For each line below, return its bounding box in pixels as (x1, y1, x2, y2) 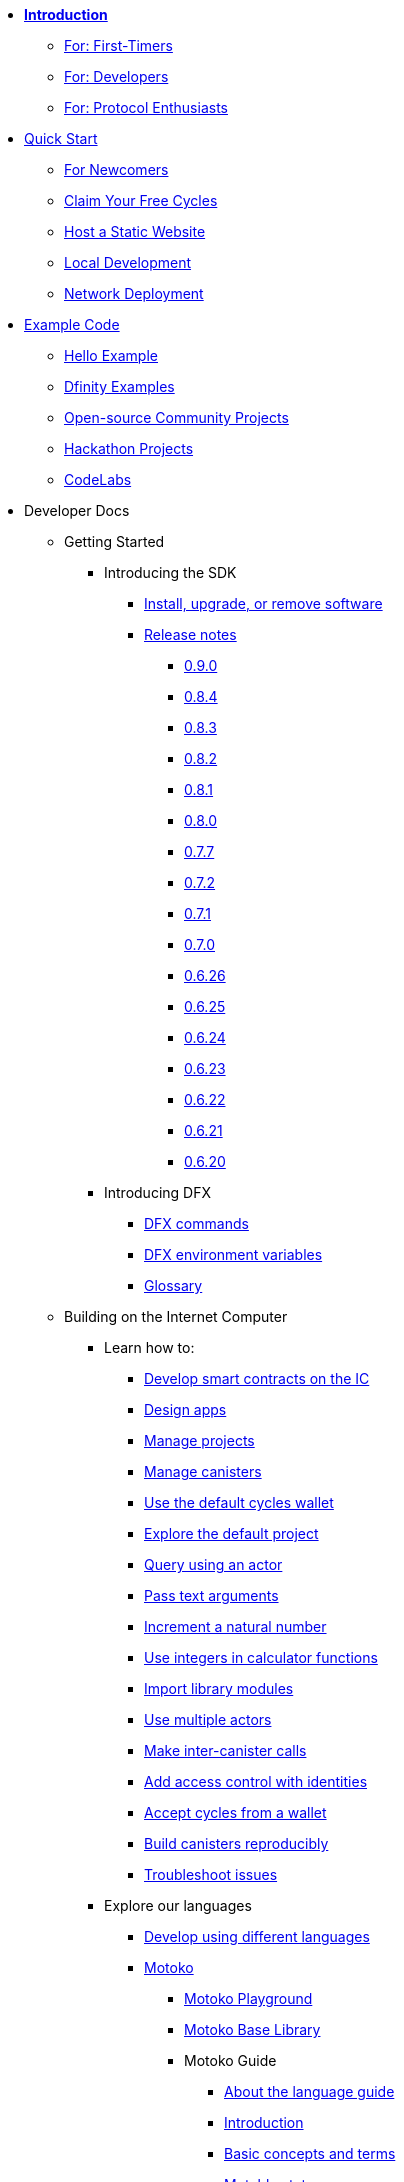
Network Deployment (64, 285, 204, 302)
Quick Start (24, 130, 98, 147)
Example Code (24, 316, 120, 333)
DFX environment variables (144, 1246, 323, 1263)
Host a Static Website (64, 223, 206, 240)
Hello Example (64, 347, 158, 364)
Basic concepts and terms (224, 2145, 396, 2162)
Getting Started (64, 533, 165, 550)
